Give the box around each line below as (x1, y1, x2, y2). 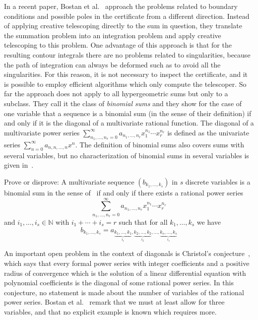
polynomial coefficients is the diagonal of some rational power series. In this (4, 277, 234, 288)
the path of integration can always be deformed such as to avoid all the (4, 59, 221, 69)
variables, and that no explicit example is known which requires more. (4, 306, 217, 317)
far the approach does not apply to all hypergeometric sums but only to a (4, 88, 228, 99)
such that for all (119, 217, 168, 227)
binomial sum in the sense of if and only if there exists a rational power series (4, 187, 244, 197)
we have (196, 217, 221, 227)
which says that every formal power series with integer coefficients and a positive (4, 257, 250, 268)
